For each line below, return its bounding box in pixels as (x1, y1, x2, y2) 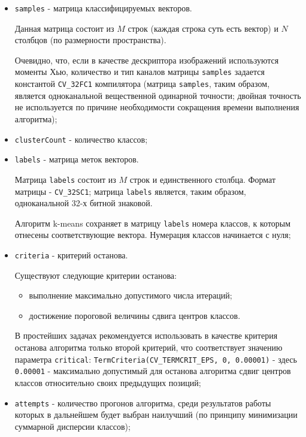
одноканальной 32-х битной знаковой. (14, 197, 153, 209)
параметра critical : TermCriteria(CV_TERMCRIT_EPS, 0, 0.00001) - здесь (14, 352, 297, 365)
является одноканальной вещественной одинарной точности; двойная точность (14, 89, 301, 101)
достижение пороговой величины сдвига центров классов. (29, 309, 241, 321)
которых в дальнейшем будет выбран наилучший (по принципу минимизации (14, 408, 298, 421)
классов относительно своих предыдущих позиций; (14, 376, 201, 388)
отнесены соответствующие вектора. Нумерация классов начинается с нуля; (14, 228, 291, 241)
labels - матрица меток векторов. (14, 153, 139, 165)
